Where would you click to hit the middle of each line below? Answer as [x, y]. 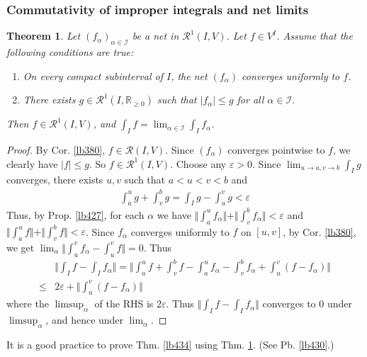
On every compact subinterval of [93, 75]
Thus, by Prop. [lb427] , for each [75, 214]
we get [21, 247]
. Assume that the [315, 36]
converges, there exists [55, 180]
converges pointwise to [276, 149]
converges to [289, 304]
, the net [189, 75]
